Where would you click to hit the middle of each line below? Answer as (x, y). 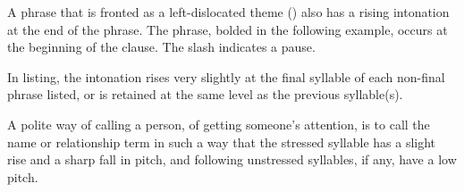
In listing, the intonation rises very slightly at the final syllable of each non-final (226, 76)
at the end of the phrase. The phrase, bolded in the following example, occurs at (228, 29)
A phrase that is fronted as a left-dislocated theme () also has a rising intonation (228, 12)
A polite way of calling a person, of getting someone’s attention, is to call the (219, 124)
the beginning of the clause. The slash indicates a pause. (161, 47)
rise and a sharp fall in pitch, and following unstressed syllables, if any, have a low (232, 159)
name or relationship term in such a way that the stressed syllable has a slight (222, 142)
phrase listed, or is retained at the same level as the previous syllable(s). (205, 94)
